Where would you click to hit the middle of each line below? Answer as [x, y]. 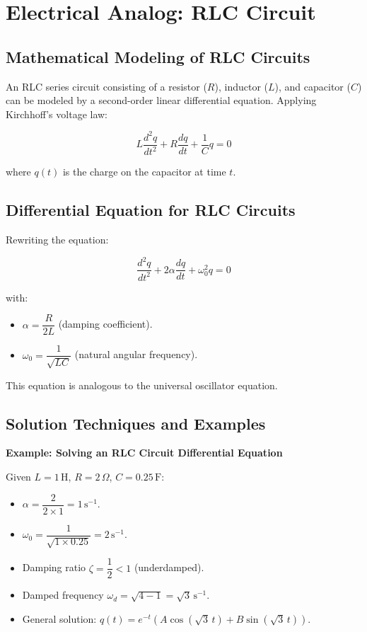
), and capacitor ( [313, 86]
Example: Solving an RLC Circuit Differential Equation [144, 453]
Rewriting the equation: [57, 240]
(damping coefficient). [105, 324]
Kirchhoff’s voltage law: [57, 114]
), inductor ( [241, 86]
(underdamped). [169, 567]
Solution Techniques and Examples [136, 423]
